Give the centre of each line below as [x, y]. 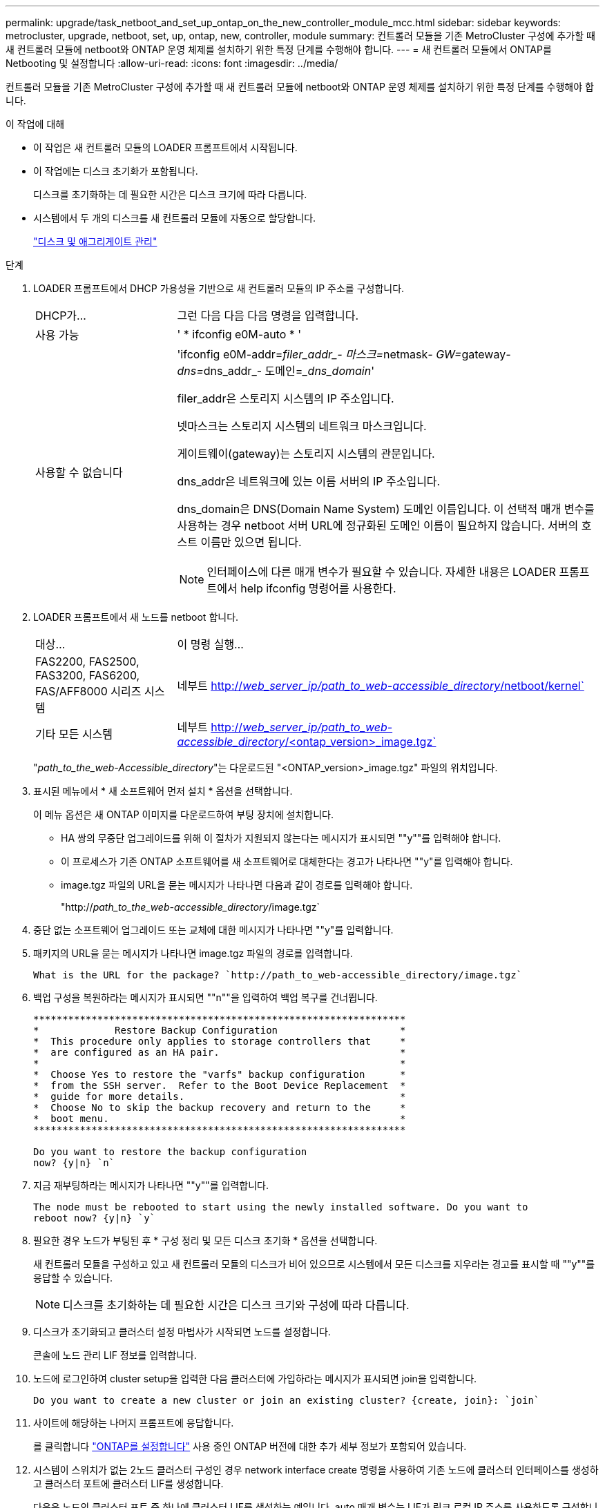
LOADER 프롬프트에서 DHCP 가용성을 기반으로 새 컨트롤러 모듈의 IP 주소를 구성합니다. [219, 288]
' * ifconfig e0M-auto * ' [239, 334]
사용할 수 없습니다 [79, 472]
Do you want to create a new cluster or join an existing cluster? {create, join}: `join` [287, 1400]
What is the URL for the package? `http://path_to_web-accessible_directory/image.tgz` [278, 975]
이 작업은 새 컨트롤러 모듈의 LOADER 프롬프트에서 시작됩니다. [165, 147]
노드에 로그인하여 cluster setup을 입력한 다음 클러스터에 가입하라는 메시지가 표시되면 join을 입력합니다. [255, 1379]
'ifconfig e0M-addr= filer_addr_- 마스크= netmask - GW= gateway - [344, 354]
